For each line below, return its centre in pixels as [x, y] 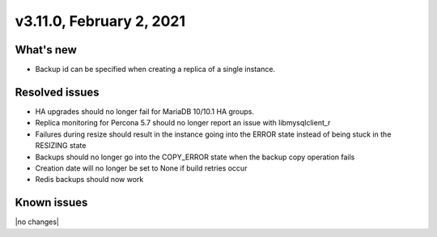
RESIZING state [61, 146]
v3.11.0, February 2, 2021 [100, 21]
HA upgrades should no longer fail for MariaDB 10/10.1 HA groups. [145, 111]
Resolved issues [57, 92]
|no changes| [37, 222]
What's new [46, 50]
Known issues [51, 203]
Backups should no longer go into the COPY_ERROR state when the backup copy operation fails [195, 157]
